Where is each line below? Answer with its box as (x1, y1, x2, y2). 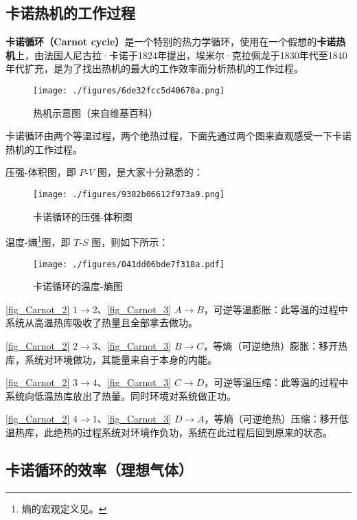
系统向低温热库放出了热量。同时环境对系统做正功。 (5, 388, 236, 403)
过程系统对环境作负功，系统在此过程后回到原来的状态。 (82, 425, 332, 439)
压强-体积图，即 (5, 165, 76, 179)
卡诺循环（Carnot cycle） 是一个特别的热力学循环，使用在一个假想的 (5, 34, 317, 49)
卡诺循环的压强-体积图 (33, 209, 133, 223)
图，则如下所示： (91, 234, 169, 249)
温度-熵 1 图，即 (5, 233, 71, 249)
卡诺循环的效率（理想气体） (5, 458, 193, 479)
